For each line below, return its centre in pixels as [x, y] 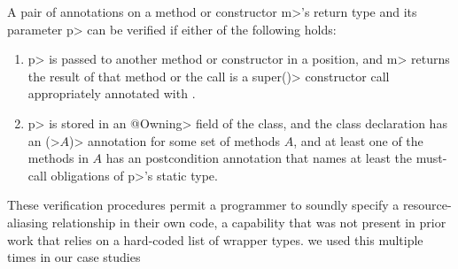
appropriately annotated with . [112, 93]
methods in [58, 158]
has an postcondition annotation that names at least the [259, 158]
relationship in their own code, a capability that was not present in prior [249, 222]
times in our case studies [74, 257]
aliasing [27, 222]
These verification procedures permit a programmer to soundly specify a [203, 205]
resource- [427, 205]
